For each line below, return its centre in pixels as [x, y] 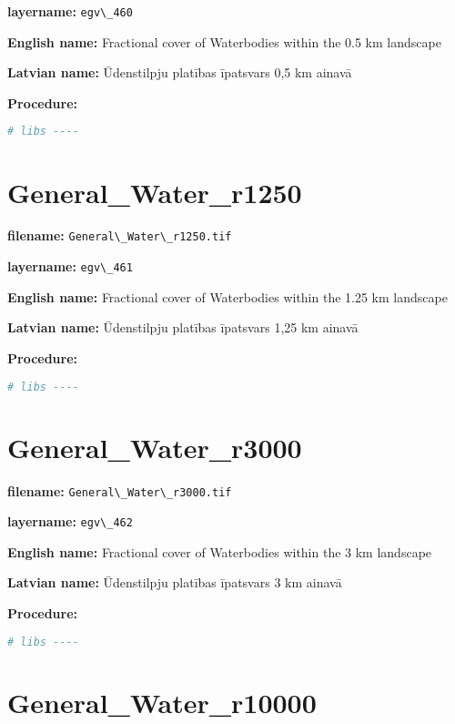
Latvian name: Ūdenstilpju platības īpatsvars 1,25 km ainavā [183, 327]
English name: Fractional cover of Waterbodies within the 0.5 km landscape [224, 41]
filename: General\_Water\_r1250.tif [120, 235]
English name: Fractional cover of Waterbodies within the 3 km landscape [220, 551]
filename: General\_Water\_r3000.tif [120, 490]
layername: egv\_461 [70, 266]
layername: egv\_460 [70, 11]
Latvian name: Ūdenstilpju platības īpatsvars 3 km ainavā [175, 582]
